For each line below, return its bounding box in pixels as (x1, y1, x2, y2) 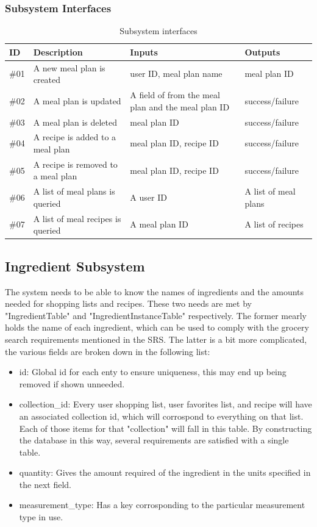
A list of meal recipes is (33, 212, 121, 224)
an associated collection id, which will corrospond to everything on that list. (19, 409, 304, 422)
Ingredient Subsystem (5, 256, 145, 275)
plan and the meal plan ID (130, 100, 230, 113)
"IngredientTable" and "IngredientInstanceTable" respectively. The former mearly (5, 309, 307, 321)
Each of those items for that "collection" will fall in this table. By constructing (19, 421, 312, 434)
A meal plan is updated (33, 94, 121, 107)
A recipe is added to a (33, 131, 116, 143)
